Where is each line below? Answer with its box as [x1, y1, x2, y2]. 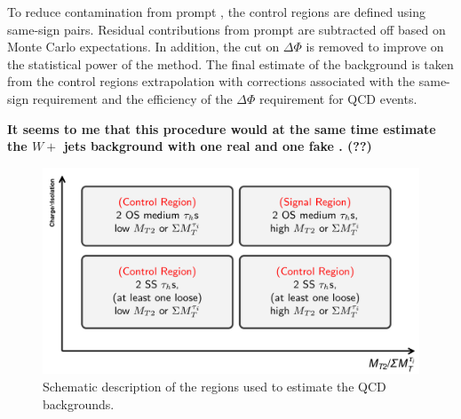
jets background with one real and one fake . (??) [63, 137, 372, 155]
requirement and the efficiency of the [32, 89, 233, 107]
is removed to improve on [306, 37, 444, 56]
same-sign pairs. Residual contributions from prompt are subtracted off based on [7, 20, 446, 38]
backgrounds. [43, 394, 115, 413]
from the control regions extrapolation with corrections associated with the [7, 72, 416, 91]
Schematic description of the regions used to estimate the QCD [43, 377, 386, 396]
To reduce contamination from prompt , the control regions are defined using [7, 3, 425, 20]
